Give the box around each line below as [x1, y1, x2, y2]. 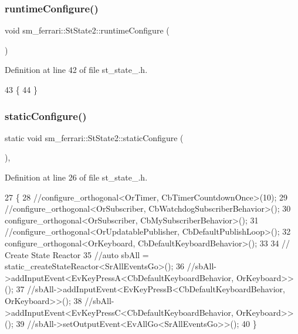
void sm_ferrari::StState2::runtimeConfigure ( [5, 24, 170, 36]
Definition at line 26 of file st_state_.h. [5, 171, 148, 183]
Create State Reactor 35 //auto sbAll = [5, 248, 149, 260]
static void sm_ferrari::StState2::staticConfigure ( [5, 131, 184, 143]
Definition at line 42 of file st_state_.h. [5, 64, 148, 76]
